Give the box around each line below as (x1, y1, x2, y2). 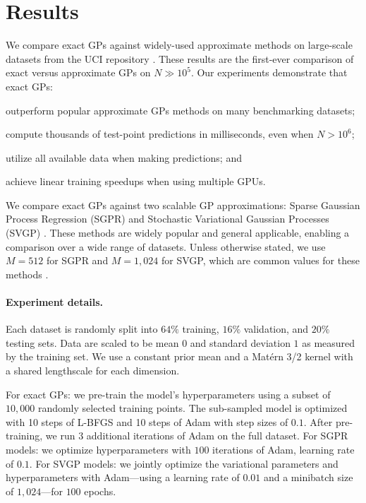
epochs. (84, 483, 116, 498)
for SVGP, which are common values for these (161, 253, 360, 268)
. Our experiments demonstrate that (190, 65, 348, 80)
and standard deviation (190, 335, 291, 350)
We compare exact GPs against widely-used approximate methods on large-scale (6, 37, 353, 52)
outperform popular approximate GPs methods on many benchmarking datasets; (6, 102, 355, 117)
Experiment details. (6, 295, 104, 309)
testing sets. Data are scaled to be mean (6, 335, 179, 350)
